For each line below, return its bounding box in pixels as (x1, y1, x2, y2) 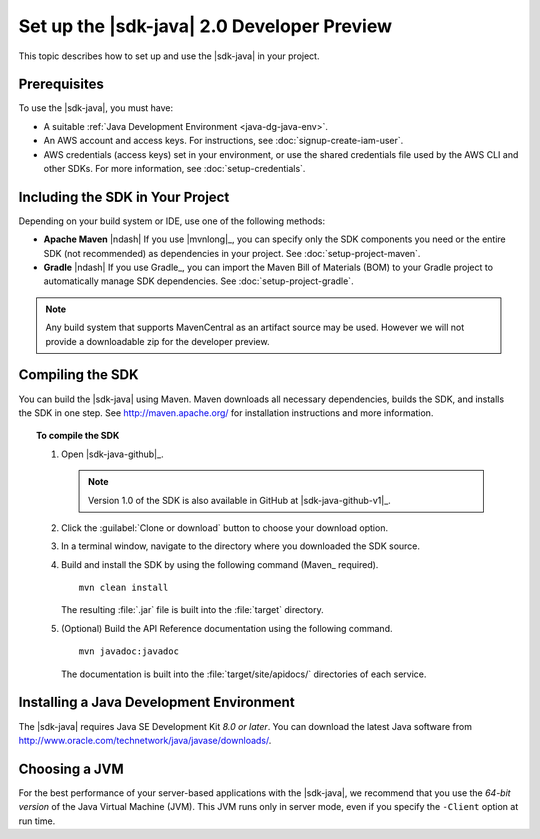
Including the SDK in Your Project (18, 188, 230, 205)
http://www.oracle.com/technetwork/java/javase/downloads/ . (18, 734, 272, 746)
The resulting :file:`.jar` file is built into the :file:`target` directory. (61, 604, 324, 616)
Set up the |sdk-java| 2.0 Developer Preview (18, 15, 392, 37)
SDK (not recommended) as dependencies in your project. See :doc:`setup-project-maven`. (43, 247, 421, 259)
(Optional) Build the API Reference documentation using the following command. (61, 622, 393, 634)
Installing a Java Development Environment (18, 694, 295, 711)
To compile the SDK (36, 430, 120, 442)
